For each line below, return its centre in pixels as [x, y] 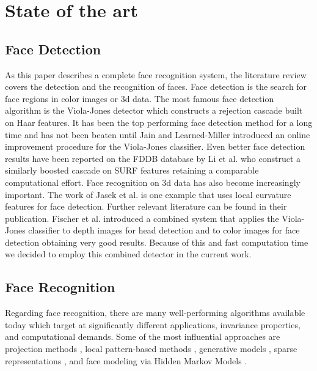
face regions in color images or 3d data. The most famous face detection [140, 98]
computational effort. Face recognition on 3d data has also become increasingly [153, 182]
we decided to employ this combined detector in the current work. [128, 254]
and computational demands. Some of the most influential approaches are [143, 336]
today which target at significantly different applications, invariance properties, [153, 324]
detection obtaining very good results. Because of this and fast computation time [157, 242]
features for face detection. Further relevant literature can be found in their [146, 206]
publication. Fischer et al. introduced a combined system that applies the [142, 218]
